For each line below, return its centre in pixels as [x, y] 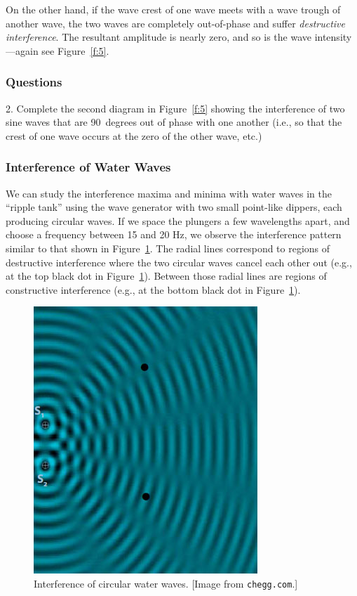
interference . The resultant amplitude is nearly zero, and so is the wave [159, 37]
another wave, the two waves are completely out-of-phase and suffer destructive [176, 23]
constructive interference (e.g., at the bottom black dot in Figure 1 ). [153, 289]
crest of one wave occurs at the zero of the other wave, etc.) [134, 135]
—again [22, 50]
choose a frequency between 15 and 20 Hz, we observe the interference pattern [174, 234]
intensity [333, 37]
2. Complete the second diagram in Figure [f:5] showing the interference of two [175, 108]
